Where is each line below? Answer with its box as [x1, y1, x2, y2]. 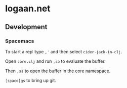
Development [5, 23, 48, 31]
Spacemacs [5, 38, 35, 44]
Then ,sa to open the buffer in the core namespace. [5, 68, 111, 74]
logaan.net [5, 3, 51, 14]
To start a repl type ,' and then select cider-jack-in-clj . [5, 48, 122, 54]
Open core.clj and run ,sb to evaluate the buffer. [5, 58, 106, 64]
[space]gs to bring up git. [5, 77, 56, 83]
